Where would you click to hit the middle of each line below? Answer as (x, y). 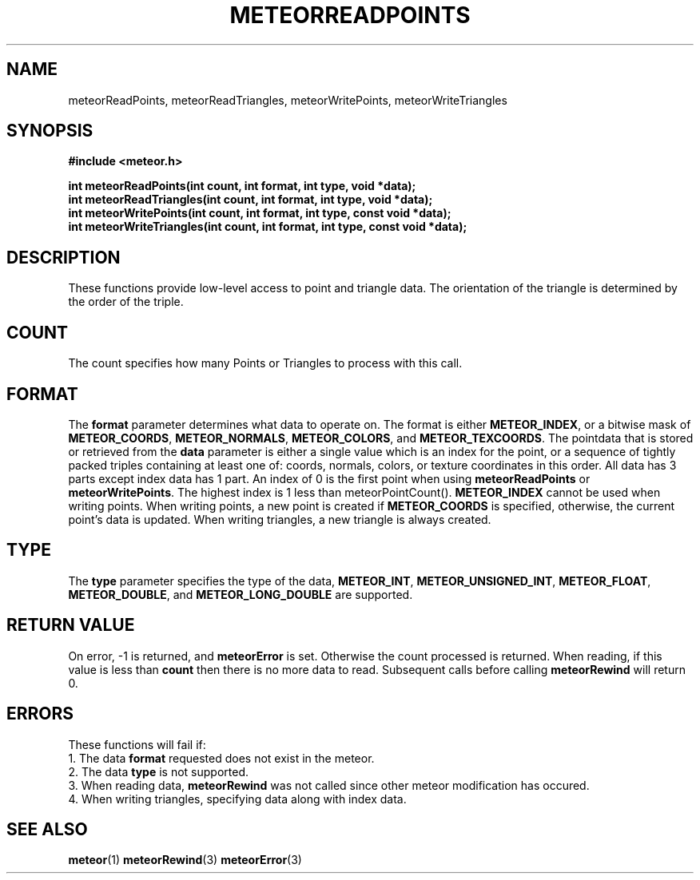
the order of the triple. (126, 302)
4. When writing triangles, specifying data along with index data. (237, 799)
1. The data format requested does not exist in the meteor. (221, 758)
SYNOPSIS (50, 131)
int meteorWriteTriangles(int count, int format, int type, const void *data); (268, 227)
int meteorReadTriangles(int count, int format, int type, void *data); (251, 200)
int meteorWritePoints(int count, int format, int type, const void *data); (260, 213)
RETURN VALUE (71, 625)
